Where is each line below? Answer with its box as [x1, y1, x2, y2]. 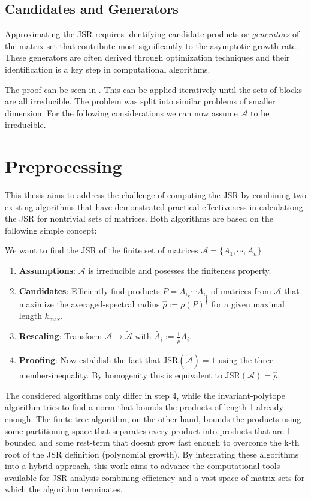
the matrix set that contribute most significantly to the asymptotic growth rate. [5, 39, 298, 52]
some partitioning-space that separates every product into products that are [5, 424, 284, 437]
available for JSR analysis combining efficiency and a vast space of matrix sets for [5, 471, 305, 483]
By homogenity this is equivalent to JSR [92, 369, 240, 381]
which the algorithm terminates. [5, 483, 123, 495]
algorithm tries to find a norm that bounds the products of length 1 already [5, 401, 283, 413]
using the [218, 354, 252, 366]
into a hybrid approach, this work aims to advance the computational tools [5, 459, 280, 472]
